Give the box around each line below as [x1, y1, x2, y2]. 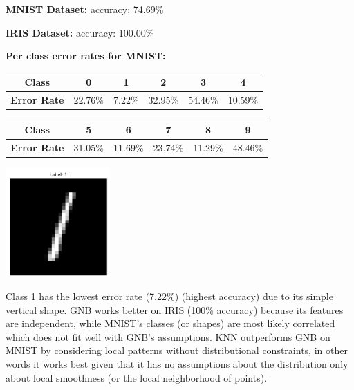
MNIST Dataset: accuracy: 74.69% [6, 2, 164, 16]
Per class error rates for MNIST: [6, 48, 166, 63]
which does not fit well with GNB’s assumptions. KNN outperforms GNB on [6, 329, 330, 344]
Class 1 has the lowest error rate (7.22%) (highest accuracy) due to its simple [6, 289, 333, 304]
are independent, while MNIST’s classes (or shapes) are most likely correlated [6, 316, 335, 331]
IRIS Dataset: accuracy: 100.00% [6, 25, 154, 39]
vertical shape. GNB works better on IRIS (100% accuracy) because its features [6, 302, 344, 317]
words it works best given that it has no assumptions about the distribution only [6, 357, 348, 371]
